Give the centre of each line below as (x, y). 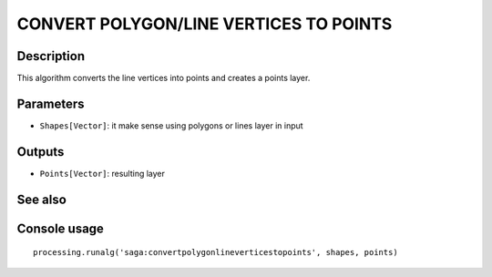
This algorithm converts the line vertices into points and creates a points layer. (164, 78)
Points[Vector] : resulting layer (102, 173)
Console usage (61, 228)
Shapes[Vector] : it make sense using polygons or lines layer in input (172, 125)
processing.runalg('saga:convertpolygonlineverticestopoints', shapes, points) (215, 252)
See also (42, 199)
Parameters (51, 103)
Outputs (41, 152)
